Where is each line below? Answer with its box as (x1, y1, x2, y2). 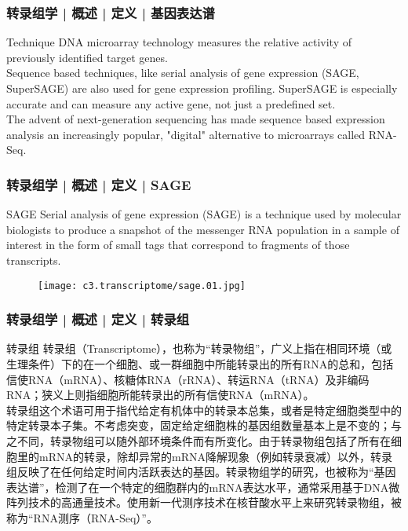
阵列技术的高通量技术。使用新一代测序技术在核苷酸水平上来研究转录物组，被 (6, 494, 402, 511)
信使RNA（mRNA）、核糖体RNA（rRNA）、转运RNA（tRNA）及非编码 (6, 371, 370, 387)
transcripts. (6, 251, 61, 268)
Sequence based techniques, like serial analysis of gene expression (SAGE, (6, 64, 359, 81)
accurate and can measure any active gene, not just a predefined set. (6, 95, 336, 112)
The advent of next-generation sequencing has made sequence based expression (6, 111, 385, 127)
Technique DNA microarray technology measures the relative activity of (6, 34, 352, 50)
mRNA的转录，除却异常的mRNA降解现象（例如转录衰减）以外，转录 (38, 448, 392, 464)
